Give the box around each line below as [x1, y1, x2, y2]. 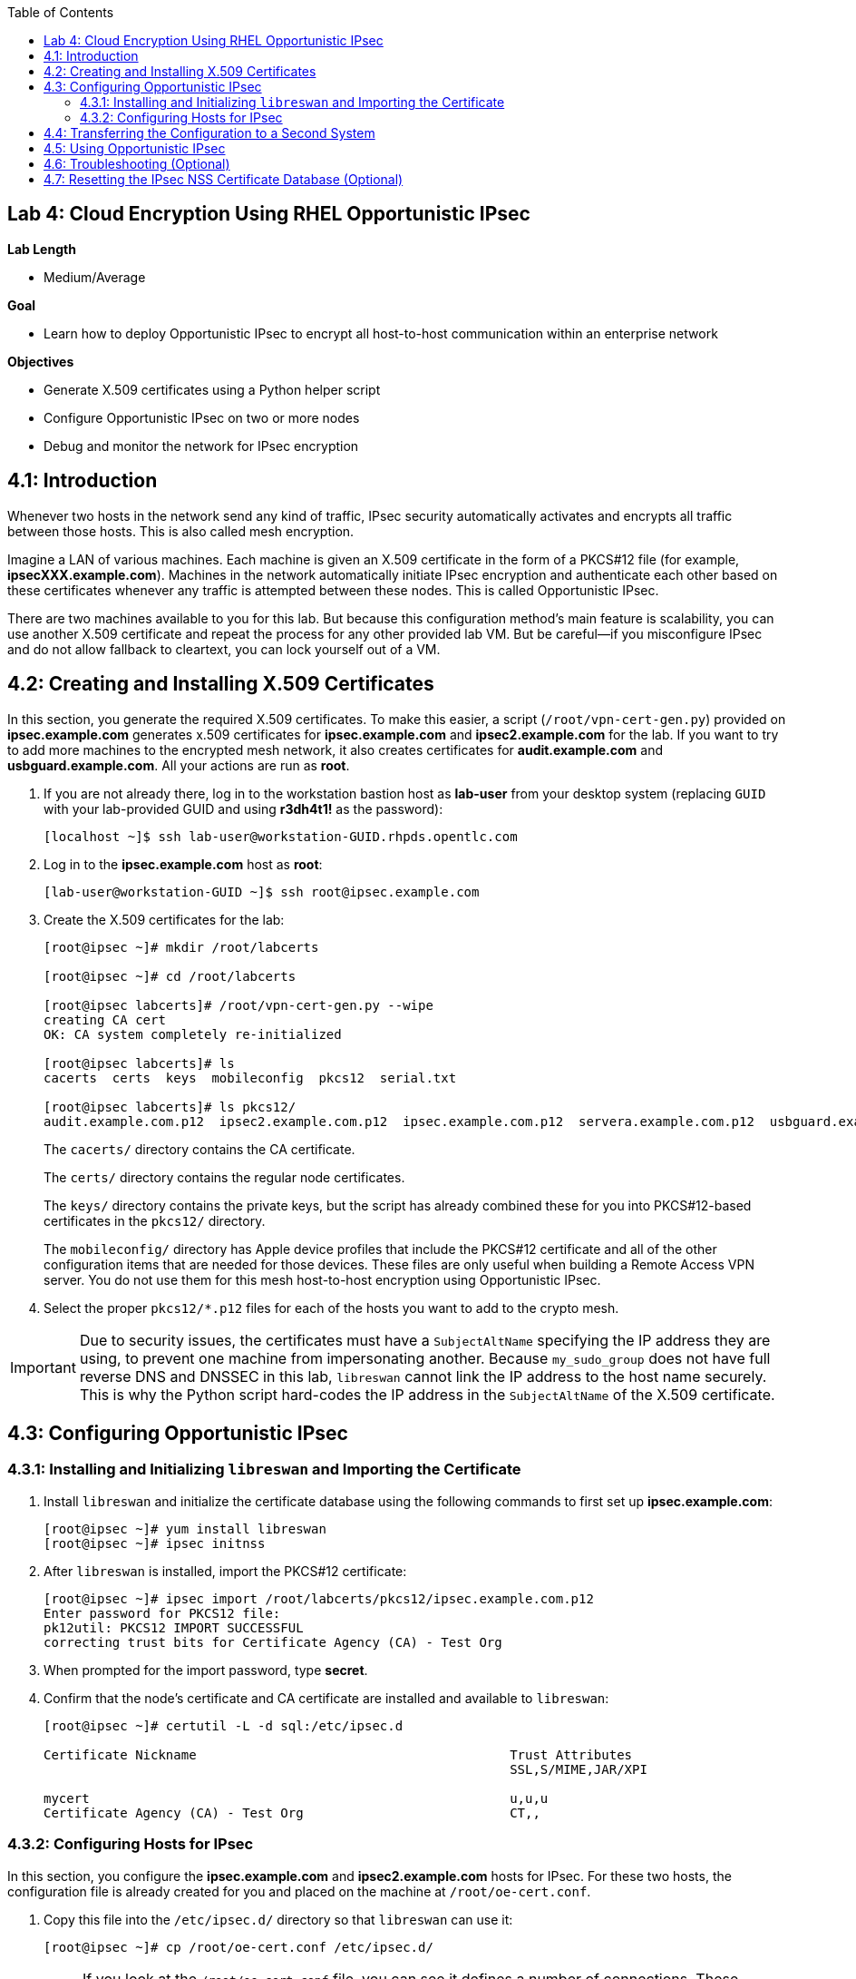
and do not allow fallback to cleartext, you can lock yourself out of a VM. [7, 641, 441, 657]
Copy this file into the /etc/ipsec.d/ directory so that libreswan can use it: [44, 1911, 513, 1927]
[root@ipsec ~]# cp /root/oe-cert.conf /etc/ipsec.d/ [44, 1939, 433, 1955]
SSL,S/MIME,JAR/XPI [510, 1761, 647, 1777]
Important [10, 1357, 76, 1376]
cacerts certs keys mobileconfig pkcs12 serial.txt [44, 1070, 457, 1085]
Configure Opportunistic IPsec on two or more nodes [44, 409, 360, 426]
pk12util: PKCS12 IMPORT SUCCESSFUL [44, 1620, 304, 1635]
